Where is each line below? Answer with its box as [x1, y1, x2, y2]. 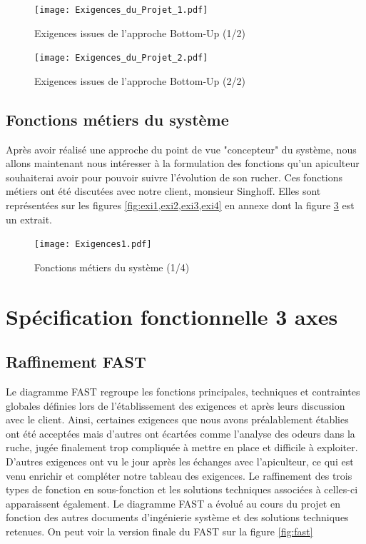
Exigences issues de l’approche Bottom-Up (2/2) [34, 73, 245, 88]
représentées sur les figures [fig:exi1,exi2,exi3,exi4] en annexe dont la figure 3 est [6, 198, 355, 213]
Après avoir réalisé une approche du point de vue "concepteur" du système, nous [6, 141, 357, 156]
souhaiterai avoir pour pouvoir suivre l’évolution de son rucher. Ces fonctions [6, 169, 343, 184]
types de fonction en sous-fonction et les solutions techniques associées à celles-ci [6, 482, 358, 497]
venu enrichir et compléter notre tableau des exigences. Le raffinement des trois [6, 468, 352, 483]
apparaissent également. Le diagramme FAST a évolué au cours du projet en [6, 495, 340, 510]
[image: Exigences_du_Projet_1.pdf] [34, 5, 208, 15]
